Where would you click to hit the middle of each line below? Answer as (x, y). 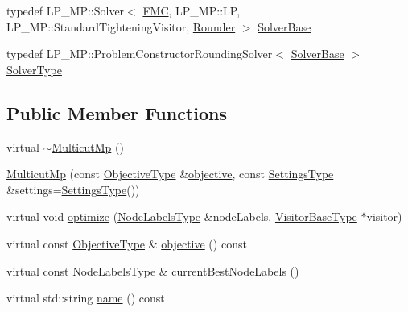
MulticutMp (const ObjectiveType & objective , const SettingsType (170, 174)
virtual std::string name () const (86, 298)
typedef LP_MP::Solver (66, 10)
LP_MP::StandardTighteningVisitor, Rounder (121, 26)
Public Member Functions (117, 112)
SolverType (34, 69)
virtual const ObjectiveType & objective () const (127, 243)
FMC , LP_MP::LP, (192, 10)
